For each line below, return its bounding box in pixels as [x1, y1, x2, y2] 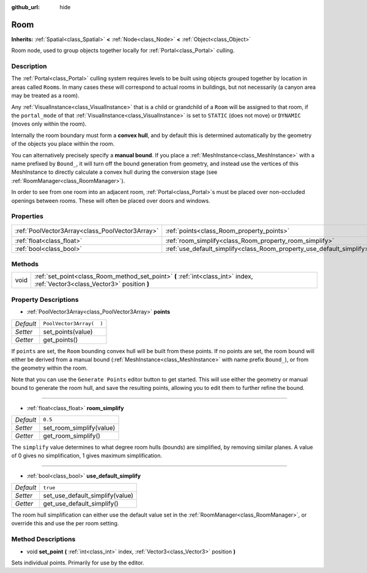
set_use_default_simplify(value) [43, 492, 134, 500]
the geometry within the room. [11, 364, 88, 372]
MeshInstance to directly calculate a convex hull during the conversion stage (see [11, 168, 218, 176]
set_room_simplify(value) [43, 423, 116, 432]
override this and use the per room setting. [11, 520, 119, 527]
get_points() [43, 335, 78, 344]
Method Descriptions [11, 535, 76, 544]
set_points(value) [43, 328, 93, 336]
